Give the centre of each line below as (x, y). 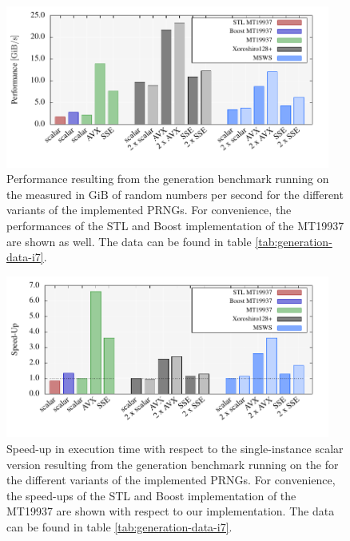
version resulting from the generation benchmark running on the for (173, 464)
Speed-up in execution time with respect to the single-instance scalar (175, 449)
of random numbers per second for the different (228, 194)
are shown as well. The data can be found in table (129, 241)
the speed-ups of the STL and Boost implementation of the (151, 495)
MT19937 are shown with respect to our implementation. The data (171, 511)
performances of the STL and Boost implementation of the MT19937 (175, 226)
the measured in (46, 194)
